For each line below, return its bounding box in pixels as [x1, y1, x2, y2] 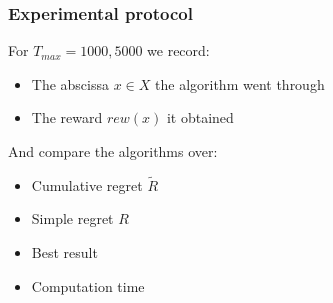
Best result [31, 242, 98, 262]
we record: [147, 40, 210, 61]
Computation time [31, 275, 145, 296]
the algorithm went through [155, 73, 325, 94]
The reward [31, 107, 103, 128]
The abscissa [31, 73, 110, 94]
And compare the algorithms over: [8, 141, 218, 161]
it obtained [166, 107, 234, 128]
